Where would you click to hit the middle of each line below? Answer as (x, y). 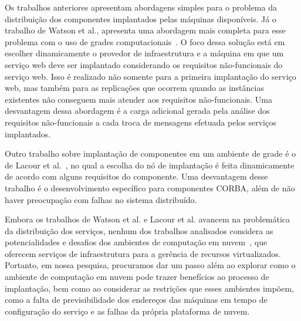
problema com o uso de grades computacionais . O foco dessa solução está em (145, 41)
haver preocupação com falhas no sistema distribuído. (101, 199)
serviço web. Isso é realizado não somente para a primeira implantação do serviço (150, 76)
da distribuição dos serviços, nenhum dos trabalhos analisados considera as (139, 230)
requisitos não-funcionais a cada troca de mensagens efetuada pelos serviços (141, 122)
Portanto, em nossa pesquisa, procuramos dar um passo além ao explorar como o (150, 265)
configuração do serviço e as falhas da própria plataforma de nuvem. (127, 311)
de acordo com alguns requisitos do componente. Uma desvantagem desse (136, 176)
